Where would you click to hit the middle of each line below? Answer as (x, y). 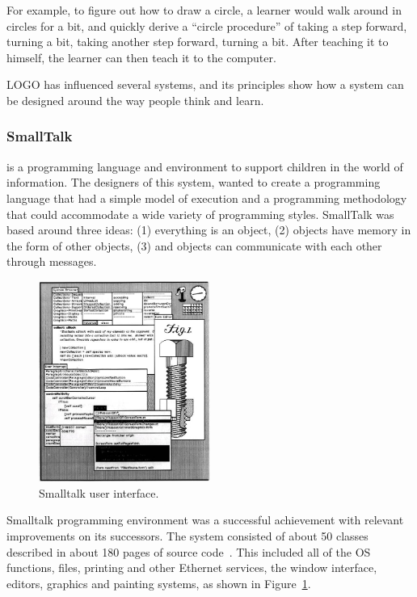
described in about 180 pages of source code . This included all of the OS (189, 551)
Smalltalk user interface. (99, 492)
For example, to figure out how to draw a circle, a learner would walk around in (204, 10)
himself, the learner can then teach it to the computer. (141, 57)
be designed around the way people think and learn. (135, 100)
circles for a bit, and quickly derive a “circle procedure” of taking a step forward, (207, 25)
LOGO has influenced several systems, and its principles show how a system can (205, 84)
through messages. (52, 261)
